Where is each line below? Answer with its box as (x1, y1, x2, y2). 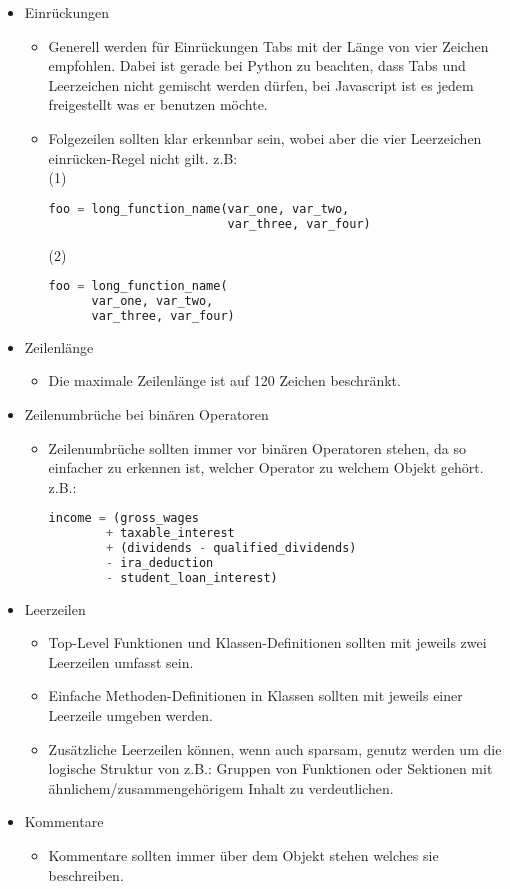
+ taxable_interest (105, 526, 235, 541)
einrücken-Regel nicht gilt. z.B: (48, 147, 238, 168)
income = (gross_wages (48, 511, 199, 526)
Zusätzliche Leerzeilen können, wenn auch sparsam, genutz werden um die (48, 738, 502, 759)
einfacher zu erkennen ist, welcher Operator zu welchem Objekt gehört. (48, 457, 484, 478)
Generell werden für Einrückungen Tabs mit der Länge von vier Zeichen (48, 35, 489, 56)
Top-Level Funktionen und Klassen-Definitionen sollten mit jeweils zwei (48, 632, 487, 653)
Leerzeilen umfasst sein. (48, 651, 194, 672)
